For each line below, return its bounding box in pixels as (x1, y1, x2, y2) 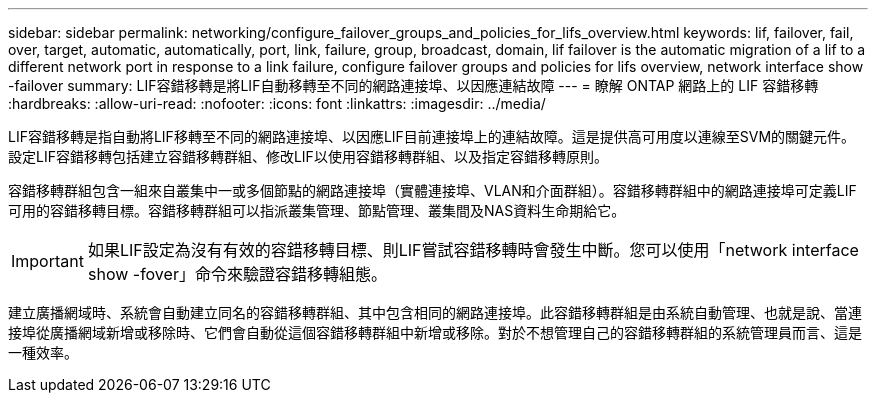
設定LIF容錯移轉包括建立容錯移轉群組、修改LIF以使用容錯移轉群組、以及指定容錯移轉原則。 (8, 148, 608, 165)
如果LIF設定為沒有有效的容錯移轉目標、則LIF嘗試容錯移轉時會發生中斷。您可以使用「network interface (87, 240, 859, 260)
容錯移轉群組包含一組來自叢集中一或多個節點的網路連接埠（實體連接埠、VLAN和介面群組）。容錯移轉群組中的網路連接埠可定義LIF (8, 182, 857, 199)
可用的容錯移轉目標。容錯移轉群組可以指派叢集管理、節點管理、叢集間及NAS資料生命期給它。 (8, 202, 626, 219)
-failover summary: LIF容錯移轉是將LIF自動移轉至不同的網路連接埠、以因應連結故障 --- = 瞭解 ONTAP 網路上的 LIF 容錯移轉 (8, 77, 819, 94)
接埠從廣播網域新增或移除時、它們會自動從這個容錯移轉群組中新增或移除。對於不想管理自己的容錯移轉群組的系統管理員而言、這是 (8, 324, 862, 341)
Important (11, 251, 84, 271)
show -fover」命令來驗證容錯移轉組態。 (87, 264, 387, 284)
